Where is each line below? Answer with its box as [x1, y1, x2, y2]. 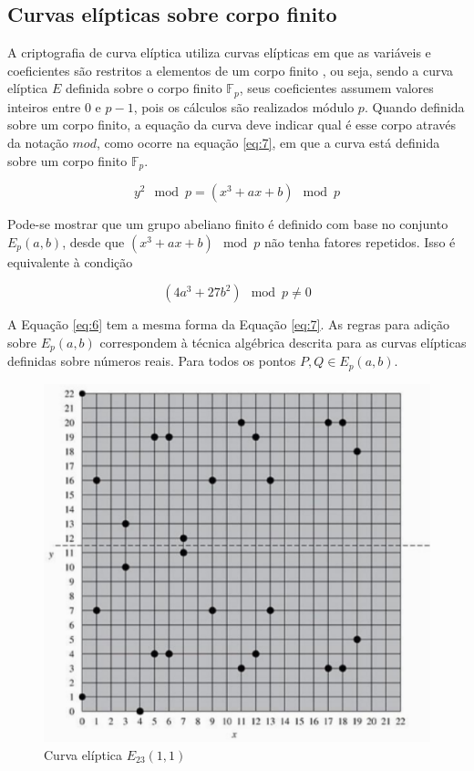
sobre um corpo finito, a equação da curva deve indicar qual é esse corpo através [7, 115, 457, 134]
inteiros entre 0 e [7, 97, 101, 116]
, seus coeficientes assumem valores [239, 78, 434, 98]
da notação [7, 133, 68, 152]
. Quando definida [364, 97, 465, 116]
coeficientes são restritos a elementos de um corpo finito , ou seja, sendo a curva [7, 60, 454, 79]
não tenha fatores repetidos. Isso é [264, 232, 456, 251]
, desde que [62, 232, 125, 251]
